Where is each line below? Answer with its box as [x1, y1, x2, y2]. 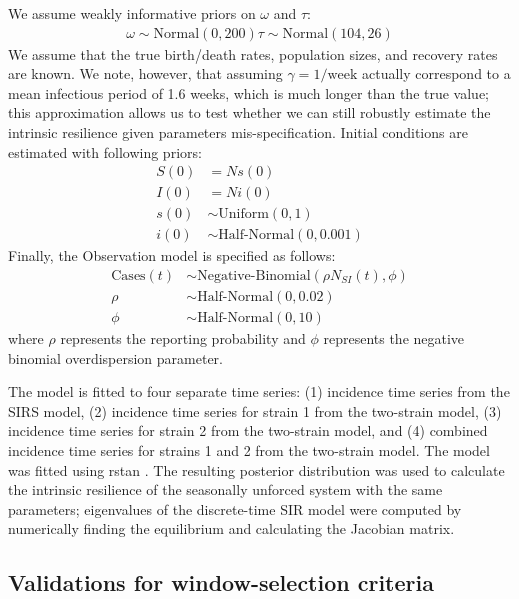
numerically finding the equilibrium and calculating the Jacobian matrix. [8, 518, 455, 539]
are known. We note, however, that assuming [8, 63, 283, 84]
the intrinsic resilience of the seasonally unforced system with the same [8, 479, 443, 500]
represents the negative [323, 328, 465, 348]
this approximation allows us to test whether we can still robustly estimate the [8, 102, 491, 123]
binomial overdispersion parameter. [8, 347, 223, 368]
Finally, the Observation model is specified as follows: [8, 245, 336, 266]
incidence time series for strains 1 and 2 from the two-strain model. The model [8, 439, 490, 460]
